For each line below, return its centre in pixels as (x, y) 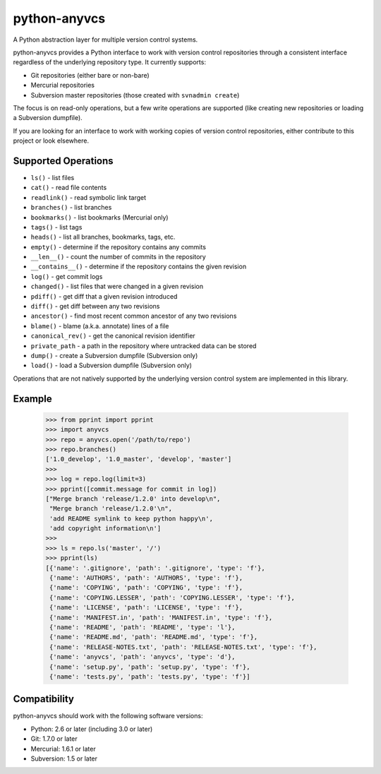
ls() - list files (53, 177)
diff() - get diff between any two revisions (95, 306)
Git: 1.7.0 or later (54, 739)
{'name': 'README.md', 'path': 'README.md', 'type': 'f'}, (154, 637)
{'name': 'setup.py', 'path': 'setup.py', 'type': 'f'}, (150, 667)
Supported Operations (63, 161)
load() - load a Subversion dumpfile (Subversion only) (111, 365)
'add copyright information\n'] (105, 529)
